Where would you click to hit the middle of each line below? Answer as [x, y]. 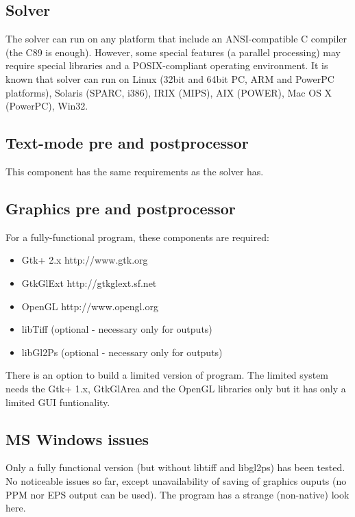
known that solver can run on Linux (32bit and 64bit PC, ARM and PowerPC [170, 78]
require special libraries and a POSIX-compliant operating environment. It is [167, 65]
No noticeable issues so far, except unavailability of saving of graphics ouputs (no [176, 480]
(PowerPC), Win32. [47, 106]
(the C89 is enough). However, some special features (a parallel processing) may [173, 52]
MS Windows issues [77, 439]
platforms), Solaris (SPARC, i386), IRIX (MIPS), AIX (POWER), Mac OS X [169, 92]
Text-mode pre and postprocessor [127, 143]
